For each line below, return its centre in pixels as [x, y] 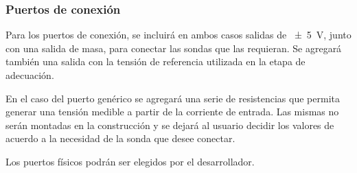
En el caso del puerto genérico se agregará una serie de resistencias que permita [173, 98]
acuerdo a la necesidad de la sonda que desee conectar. [120, 138]
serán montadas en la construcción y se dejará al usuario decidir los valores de [170, 125]
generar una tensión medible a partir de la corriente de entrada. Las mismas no [172, 112]
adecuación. [30, 75]
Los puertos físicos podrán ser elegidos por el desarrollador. [130, 161]
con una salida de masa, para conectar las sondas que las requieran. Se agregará [174, 48]
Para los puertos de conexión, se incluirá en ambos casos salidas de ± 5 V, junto [178, 35]
